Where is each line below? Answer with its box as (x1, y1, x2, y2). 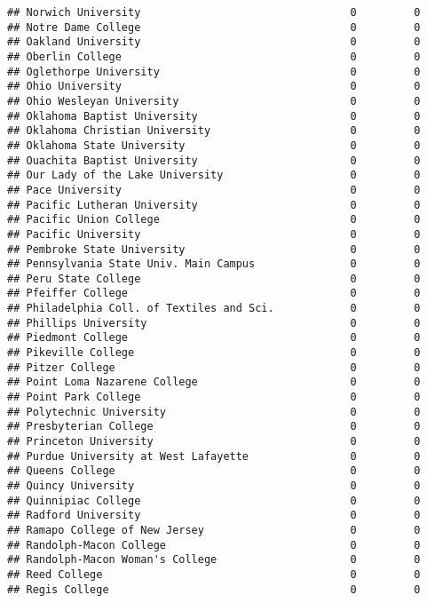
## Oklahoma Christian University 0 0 (7, 124, 421, 138)
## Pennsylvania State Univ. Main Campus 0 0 (7, 258, 421, 271)
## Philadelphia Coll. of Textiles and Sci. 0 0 (7, 302, 421, 315)
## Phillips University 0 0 (7, 316, 421, 329)
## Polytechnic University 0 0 (7, 405, 421, 418)
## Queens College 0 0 (7, 464, 421, 478)
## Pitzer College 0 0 (7, 361, 421, 374)
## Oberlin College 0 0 (7, 50, 421, 63)
